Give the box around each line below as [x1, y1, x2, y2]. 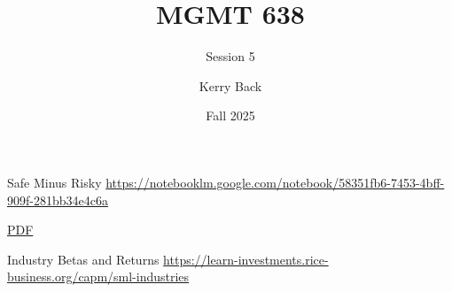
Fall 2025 [206, 106, 255, 125]
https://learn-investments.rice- [163, 250, 329, 268]
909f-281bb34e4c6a [7, 190, 108, 209]
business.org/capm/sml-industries [7, 267, 190, 286]
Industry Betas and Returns [7, 250, 160, 268]
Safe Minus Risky [7, 173, 102, 191]
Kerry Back [199, 76, 262, 95]
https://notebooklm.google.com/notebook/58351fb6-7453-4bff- [105, 173, 445, 191]
